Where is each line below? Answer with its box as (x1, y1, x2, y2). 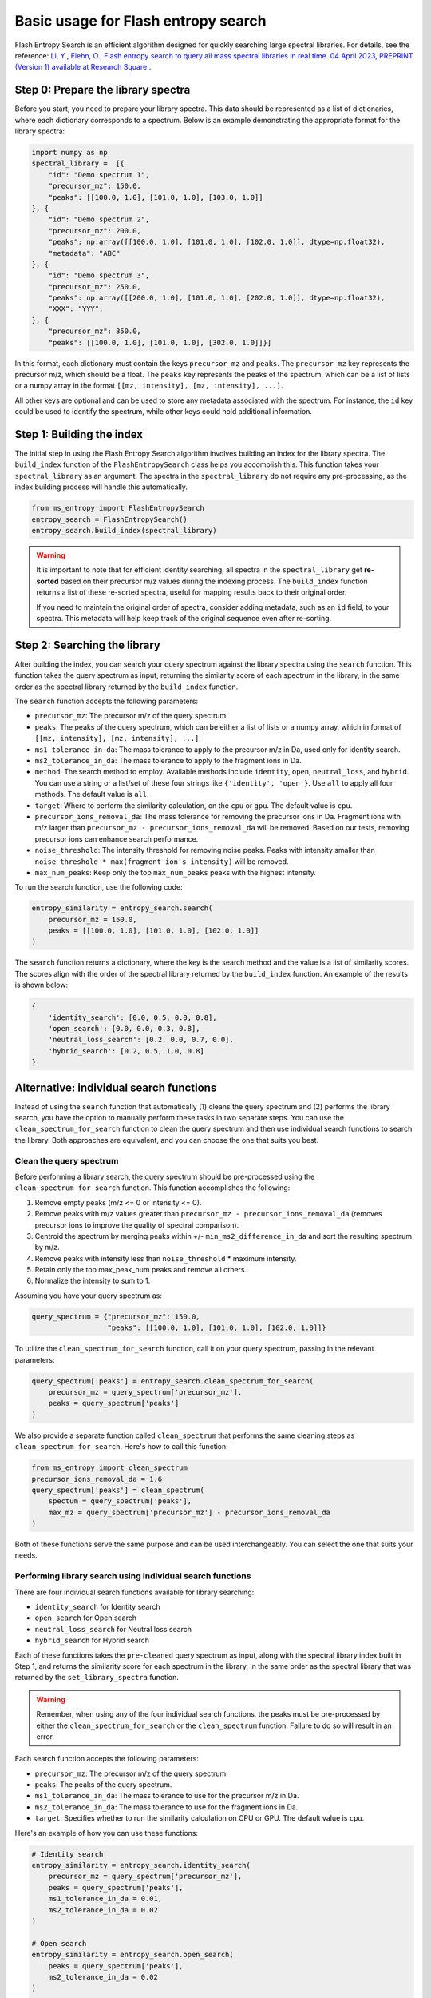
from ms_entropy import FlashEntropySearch (31, 503, 205, 513)
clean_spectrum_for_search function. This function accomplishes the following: (14, 1183, 291, 1192)
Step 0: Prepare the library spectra (14, 83, 191, 97)
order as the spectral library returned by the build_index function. (14, 682, 239, 691)
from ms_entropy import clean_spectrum (31, 1463, 188, 1472)
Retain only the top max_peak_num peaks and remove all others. (34, 1265, 247, 1275)
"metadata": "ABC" (48, 249, 121, 257)
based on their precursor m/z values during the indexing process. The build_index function (60, 576, 369, 586)
